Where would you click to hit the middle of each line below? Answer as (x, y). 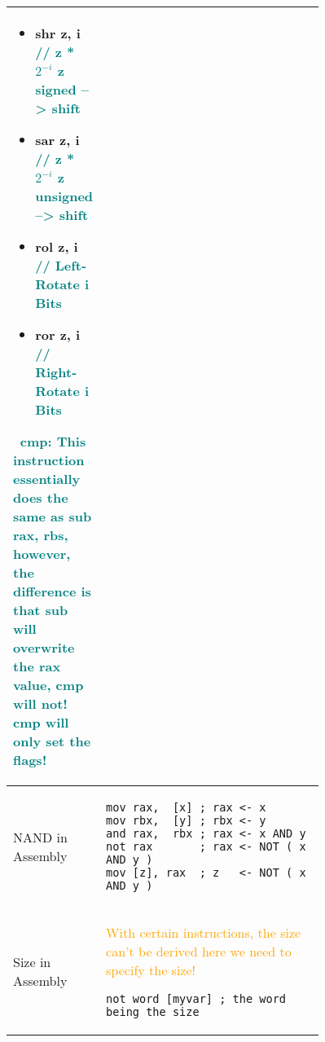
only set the (52, 741)
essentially (47, 479)
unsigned (64, 196)
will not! (40, 703)
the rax (37, 666)
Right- (56, 372)
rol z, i (57, 246)
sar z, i (57, 140)
